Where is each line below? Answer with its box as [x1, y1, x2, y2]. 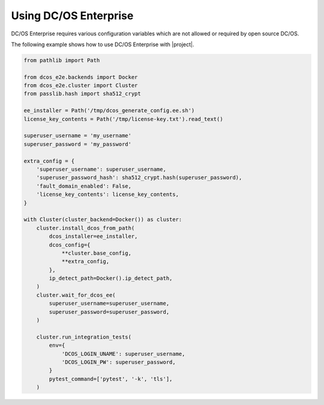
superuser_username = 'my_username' [23, 132, 132, 139]
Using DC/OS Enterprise [11, 9, 134, 22]
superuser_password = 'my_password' [23, 141, 132, 147]
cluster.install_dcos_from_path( [36, 225, 135, 231]
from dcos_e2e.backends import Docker [23, 74, 138, 80]
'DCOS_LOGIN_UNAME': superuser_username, [61, 350, 185, 357]
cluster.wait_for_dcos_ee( [36, 291, 116, 298]
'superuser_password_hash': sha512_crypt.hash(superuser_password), [36, 174, 242, 181]
